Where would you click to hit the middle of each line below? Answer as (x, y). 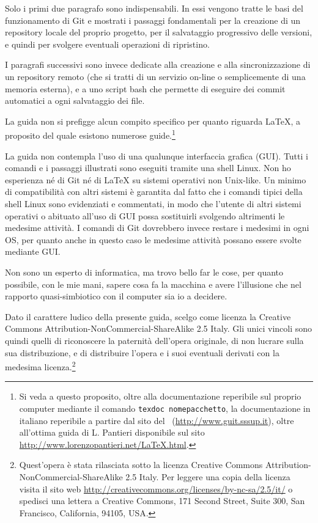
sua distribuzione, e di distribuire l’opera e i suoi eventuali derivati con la (142, 352)
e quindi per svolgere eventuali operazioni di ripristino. (107, 44)
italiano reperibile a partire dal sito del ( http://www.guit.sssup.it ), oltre (157, 420)
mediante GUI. (33, 251)
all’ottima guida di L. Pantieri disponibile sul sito (112, 432)
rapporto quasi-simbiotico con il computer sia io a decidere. (116, 296)
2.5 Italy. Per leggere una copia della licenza (208, 476)
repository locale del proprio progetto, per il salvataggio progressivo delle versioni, (159, 32)
